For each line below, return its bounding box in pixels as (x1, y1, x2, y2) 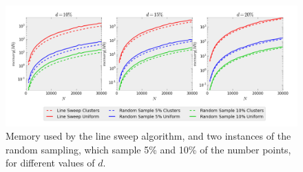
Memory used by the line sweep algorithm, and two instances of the (6, 129, 291, 143)
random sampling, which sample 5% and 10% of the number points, (6, 142, 291, 156)
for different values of (6, 155, 95, 170)
